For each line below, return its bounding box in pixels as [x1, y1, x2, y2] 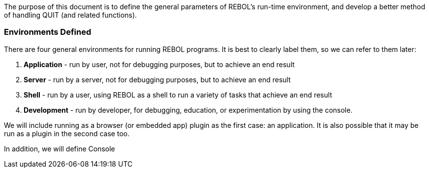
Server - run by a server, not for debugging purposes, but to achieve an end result [24, 75, 291, 84]
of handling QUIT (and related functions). [4, 11, 137, 19]
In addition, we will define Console [4, 144, 115, 153]
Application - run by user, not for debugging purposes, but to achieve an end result [24, 60, 295, 69]
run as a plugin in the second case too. [4, 129, 130, 138]
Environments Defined [4, 27, 92, 37]
